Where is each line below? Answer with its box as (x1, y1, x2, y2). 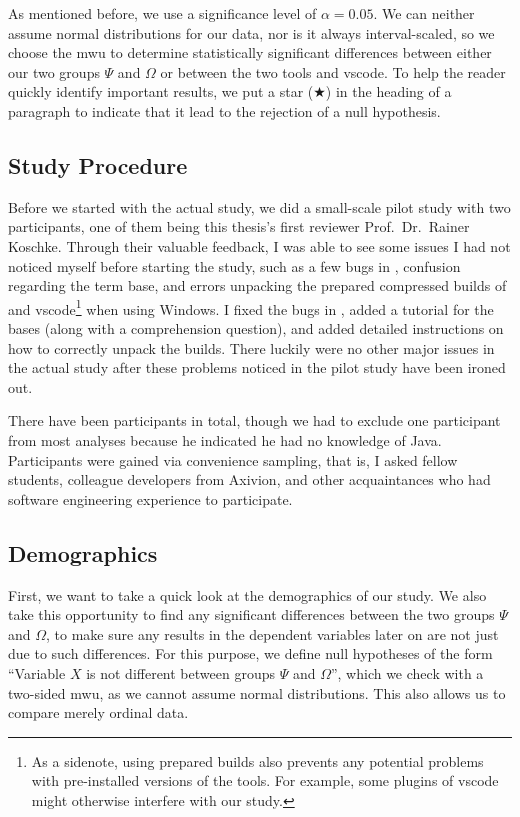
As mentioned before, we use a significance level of (8, 3, 317, 23)
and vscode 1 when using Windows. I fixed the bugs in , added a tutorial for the (8, 295, 494, 319)
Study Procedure (8, 149, 188, 180)
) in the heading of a (325, 81, 452, 102)
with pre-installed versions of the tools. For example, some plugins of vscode (31, 770, 499, 791)
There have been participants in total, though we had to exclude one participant (8, 410, 501, 431)
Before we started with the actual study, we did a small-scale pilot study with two (8, 196, 511, 217)
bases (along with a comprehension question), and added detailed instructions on (8, 317, 504, 338)
